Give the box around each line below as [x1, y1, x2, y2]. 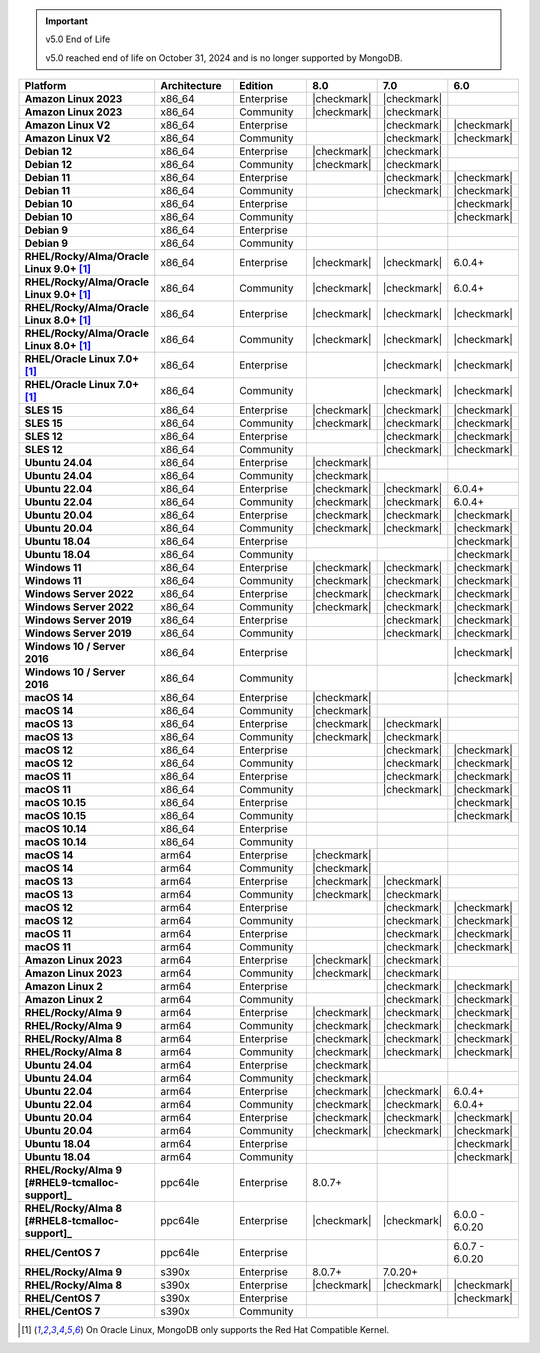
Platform [24, 79, 67, 93]
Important [45, 15, 89, 27]
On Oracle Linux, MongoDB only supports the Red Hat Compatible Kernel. [85, 1324, 390, 1336]
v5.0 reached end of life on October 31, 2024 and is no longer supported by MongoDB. [45, 51, 404, 64]
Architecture [160, 79, 222, 93]
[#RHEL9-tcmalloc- [24, 1176, 119, 1190]
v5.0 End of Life [45, 33, 111, 45]
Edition [238, 79, 274, 93]
